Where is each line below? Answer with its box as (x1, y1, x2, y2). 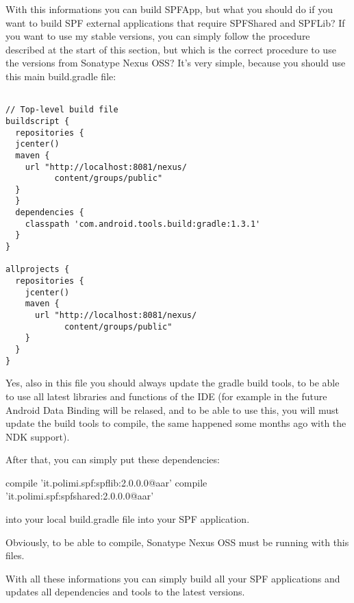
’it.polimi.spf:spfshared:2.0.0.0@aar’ (5, 489, 154, 503)
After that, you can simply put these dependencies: (5, 452, 220, 467)
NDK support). (5, 429, 70, 443)
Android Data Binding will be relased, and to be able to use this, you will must (5, 402, 339, 417)
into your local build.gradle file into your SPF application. (5, 512, 250, 526)
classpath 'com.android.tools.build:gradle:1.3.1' (25, 219, 261, 229)
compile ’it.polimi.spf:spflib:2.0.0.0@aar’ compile (5, 475, 207, 489)
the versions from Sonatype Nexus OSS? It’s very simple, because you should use (5, 56, 346, 70)
